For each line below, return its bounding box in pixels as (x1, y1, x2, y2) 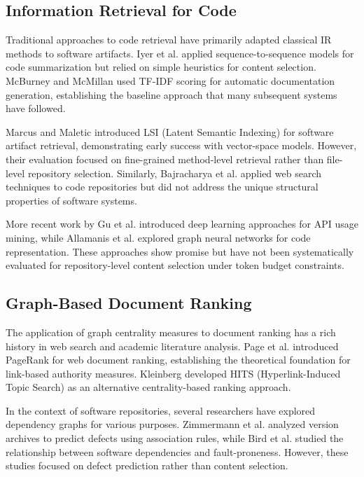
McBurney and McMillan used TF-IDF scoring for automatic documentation (6, 73, 335, 88)
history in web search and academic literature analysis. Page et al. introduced (6, 338, 339, 353)
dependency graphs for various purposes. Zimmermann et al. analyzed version (6, 417, 339, 431)
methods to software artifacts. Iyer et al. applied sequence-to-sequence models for (6, 46, 354, 60)
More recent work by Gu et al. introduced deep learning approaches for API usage (6, 216, 358, 231)
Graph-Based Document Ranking (6, 292, 252, 314)
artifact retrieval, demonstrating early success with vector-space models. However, (6, 138, 357, 153)
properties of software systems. (6, 193, 137, 207)
